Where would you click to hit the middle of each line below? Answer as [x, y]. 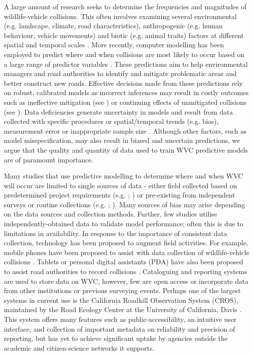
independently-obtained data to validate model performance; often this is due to [124, 224]
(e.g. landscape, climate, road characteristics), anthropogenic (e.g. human [113, 26]
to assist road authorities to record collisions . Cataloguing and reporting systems [126, 271]
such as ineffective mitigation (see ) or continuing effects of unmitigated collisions [125, 102]
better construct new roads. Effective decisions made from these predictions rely [124, 83]
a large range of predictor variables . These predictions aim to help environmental [126, 64]
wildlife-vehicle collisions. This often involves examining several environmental [120, 16]
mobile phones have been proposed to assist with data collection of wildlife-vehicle [127, 252]
